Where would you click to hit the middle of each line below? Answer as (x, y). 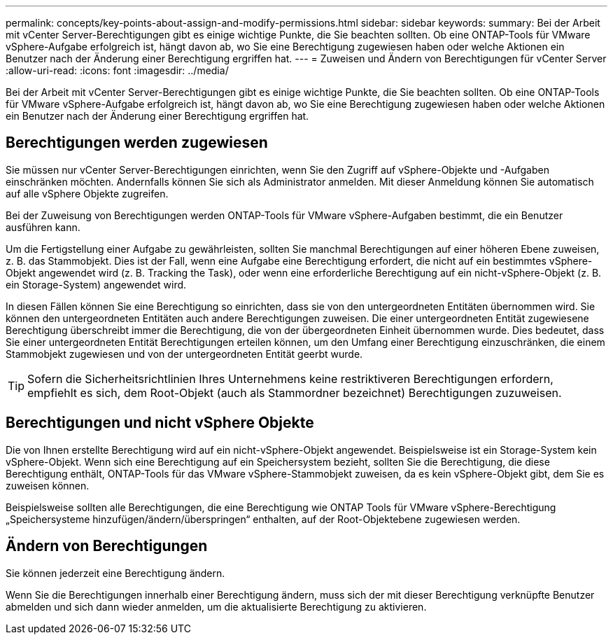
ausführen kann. (43, 227)
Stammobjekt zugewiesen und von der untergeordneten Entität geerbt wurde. (184, 354)
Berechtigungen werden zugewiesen (137, 143)
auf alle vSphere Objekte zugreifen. (87, 193)
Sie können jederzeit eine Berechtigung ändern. (115, 573)
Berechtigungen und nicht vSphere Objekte (160, 423)
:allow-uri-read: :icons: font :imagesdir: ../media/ (117, 70)
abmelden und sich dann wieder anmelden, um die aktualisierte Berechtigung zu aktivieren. (216, 606)
